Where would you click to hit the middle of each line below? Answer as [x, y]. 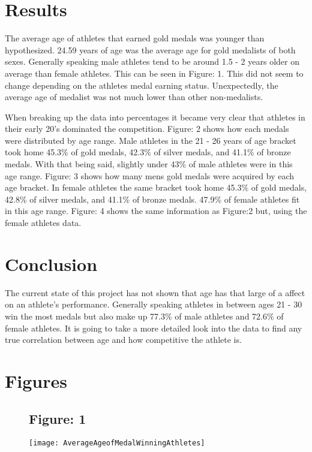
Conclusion [51, 263]
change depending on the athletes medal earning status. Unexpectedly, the [142, 85]
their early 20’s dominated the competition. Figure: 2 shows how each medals [147, 129]
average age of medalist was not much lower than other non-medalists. [134, 97]
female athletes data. [43, 223]
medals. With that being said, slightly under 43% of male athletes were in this [149, 164]
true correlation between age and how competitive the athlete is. [123, 340]
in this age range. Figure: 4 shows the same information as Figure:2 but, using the [156, 211]
